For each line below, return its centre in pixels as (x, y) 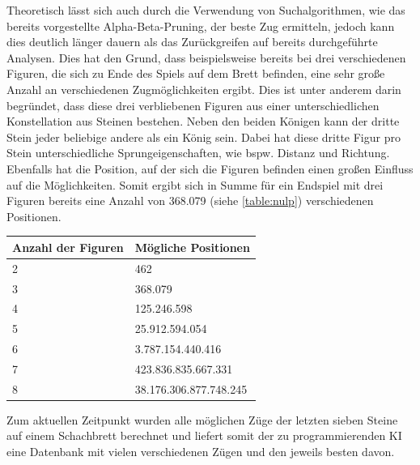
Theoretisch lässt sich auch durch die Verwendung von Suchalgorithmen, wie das (206, 10)
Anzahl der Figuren (68, 247)
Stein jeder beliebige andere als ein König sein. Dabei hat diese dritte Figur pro (204, 137)
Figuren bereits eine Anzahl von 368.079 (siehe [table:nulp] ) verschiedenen (190, 201)
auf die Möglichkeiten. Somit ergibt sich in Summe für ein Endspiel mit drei (195, 184)
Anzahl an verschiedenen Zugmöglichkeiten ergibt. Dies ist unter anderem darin (204, 89)
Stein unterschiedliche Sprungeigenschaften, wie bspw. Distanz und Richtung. (198, 153)
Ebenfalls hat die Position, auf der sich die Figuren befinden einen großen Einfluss (210, 168)
